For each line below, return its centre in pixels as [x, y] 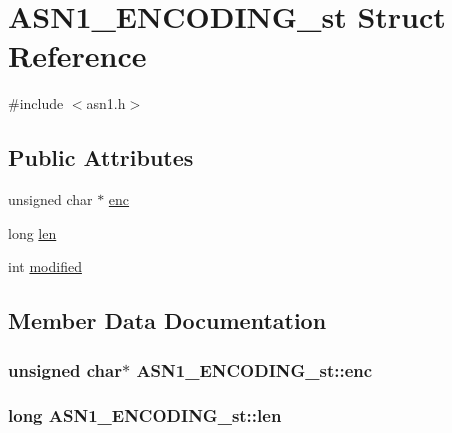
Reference [77, 55]
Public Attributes [101, 157]
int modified [45, 266]
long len [32, 232]
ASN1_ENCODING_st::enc [254, 369]
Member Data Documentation [167, 320]
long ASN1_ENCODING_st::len [145, 415]
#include [36, 103]
